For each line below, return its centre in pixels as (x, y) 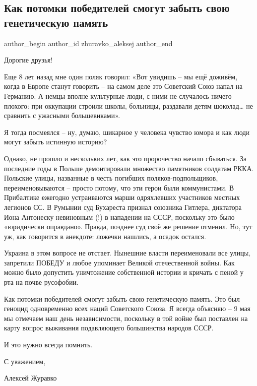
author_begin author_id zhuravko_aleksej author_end (88, 43)
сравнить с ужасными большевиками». (62, 115)
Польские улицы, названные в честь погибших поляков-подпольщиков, (111, 178)
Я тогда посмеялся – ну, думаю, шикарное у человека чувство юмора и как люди (127, 132)
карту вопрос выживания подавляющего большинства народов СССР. (109, 328)
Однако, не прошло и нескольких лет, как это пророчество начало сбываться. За (125, 158)
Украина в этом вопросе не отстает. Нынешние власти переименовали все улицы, (128, 253)
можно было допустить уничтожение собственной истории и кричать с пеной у (124, 272)
